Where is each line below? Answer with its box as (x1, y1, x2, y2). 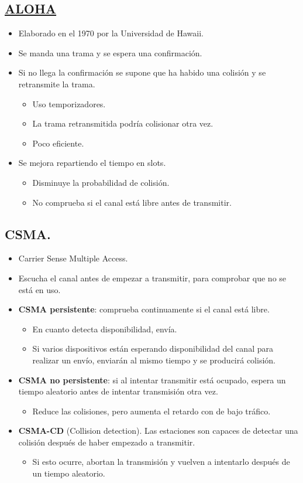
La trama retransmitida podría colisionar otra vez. (32, 117, 214, 130)
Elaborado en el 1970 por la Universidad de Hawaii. (18, 27, 204, 39)
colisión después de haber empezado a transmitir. (18, 436, 195, 448)
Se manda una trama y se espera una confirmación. (18, 46, 202, 59)
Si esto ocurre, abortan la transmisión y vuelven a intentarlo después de (32, 455, 290, 468)
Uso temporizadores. (32, 97, 106, 110)
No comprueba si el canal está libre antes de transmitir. (32, 196, 232, 208)
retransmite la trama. (18, 77, 95, 90)
